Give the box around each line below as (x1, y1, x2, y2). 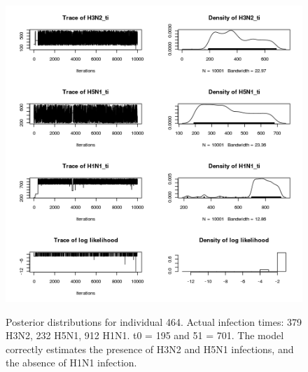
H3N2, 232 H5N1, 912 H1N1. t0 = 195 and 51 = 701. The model (6, 328, 284, 343)
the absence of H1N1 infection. (6, 355, 137, 370)
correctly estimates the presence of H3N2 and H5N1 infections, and (6, 341, 294, 356)
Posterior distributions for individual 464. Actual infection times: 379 (6, 314, 302, 329)
